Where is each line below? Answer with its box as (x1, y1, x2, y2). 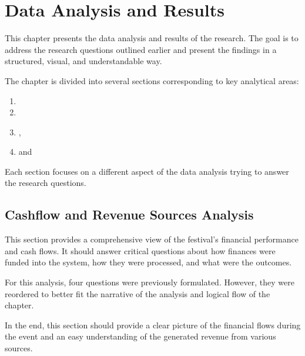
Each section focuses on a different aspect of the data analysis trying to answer (5, 165, 289, 177)
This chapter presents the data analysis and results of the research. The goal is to (5, 32, 299, 44)
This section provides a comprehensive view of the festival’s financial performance (5, 233, 299, 245)
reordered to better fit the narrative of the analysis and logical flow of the (5, 287, 270, 300)
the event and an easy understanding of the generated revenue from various (5, 330, 276, 342)
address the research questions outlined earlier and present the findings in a (5, 43, 277, 55)
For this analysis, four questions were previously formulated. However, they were (5, 276, 294, 288)
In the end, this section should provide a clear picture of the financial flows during (5, 318, 301, 331)
